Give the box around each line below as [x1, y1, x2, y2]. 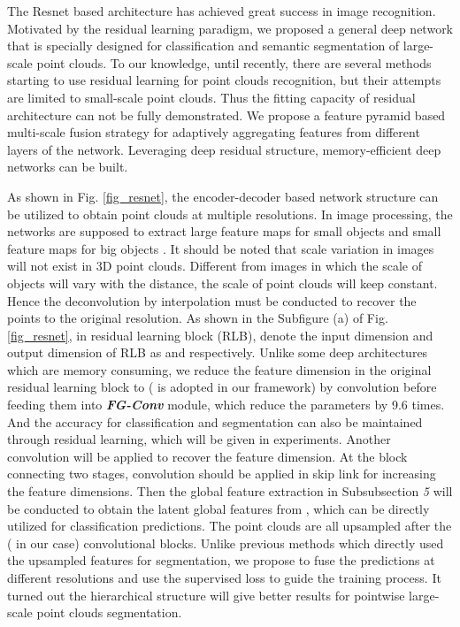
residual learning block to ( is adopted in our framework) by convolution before [7, 378, 437, 396]
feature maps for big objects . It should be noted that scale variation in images [7, 239, 434, 257]
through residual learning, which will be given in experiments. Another [7, 430, 391, 448]
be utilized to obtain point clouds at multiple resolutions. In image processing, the [7, 204, 453, 223]
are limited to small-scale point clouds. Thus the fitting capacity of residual [7, 88, 416, 106]
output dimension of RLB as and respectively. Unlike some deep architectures [7, 343, 428, 362]
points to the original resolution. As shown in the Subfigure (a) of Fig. [7, 309, 388, 327]
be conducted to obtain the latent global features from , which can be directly [7, 499, 430, 517]
